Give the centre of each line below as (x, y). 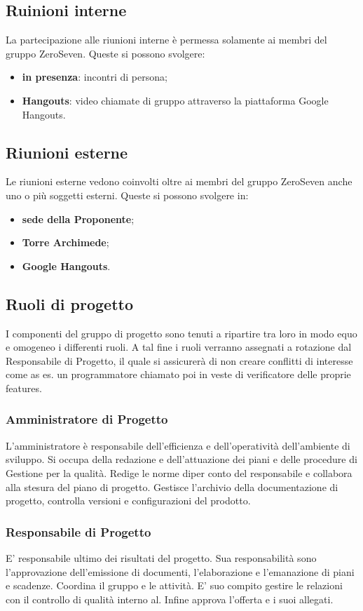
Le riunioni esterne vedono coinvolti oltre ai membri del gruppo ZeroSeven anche (179, 181)
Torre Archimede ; (66, 242)
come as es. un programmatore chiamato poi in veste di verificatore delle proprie (178, 374)
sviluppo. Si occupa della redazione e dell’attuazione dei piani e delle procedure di (181, 459)
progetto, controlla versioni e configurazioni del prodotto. (128, 501)
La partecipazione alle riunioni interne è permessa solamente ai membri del (166, 40)
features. (24, 388)
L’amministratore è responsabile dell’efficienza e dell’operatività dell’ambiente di (178, 445)
